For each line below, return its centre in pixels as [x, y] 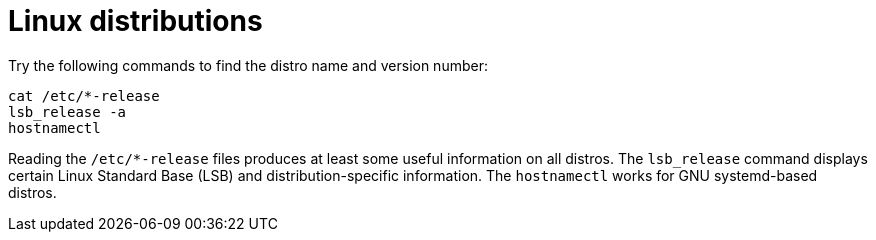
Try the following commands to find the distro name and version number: [248, 65]
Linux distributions [135, 21]
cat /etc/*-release [84, 95]
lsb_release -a [67, 111]
